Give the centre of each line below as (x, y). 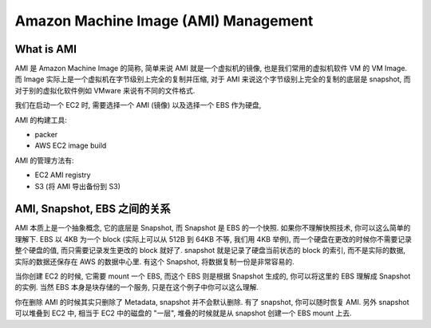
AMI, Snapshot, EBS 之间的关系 (93, 209)
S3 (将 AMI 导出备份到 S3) (78, 186)
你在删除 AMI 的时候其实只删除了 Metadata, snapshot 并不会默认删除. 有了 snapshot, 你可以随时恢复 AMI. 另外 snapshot (212, 302)
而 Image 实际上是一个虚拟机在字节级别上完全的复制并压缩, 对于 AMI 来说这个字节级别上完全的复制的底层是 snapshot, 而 (213, 79)
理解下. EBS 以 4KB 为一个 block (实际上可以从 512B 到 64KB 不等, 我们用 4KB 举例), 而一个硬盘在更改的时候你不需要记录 (214, 239)
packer (46, 135)
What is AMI (46, 49)
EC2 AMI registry (63, 175)
